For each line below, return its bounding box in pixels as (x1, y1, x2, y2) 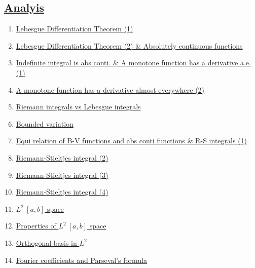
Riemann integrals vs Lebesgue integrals (16, 101, 141, 112)
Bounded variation (16, 118, 74, 129)
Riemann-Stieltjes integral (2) (16, 152, 108, 163)
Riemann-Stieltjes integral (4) (16, 186, 108, 197)
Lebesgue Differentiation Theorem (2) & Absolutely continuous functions (16, 40, 243, 51)
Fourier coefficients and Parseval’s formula (16, 254, 148, 265)
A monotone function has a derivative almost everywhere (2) (16, 84, 205, 95)
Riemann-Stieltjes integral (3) (16, 169, 108, 180)
